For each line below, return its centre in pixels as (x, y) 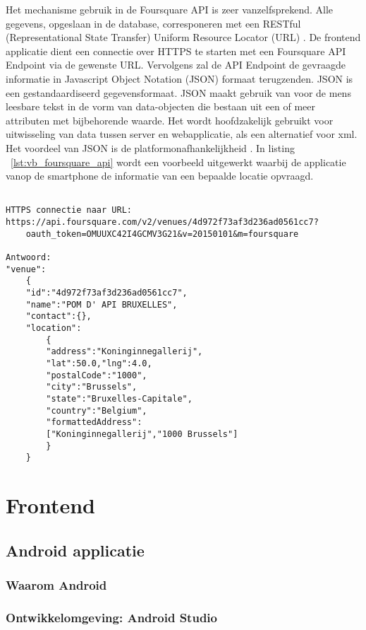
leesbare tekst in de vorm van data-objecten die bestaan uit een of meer (160, 106)
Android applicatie (75, 550)
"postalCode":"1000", (97, 375)
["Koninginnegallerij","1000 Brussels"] (142, 434)
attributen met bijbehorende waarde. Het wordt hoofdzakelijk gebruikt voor (170, 120)
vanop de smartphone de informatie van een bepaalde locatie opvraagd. (160, 176)
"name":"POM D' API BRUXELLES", (102, 304)
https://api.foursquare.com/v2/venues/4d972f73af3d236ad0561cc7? (162, 222)
